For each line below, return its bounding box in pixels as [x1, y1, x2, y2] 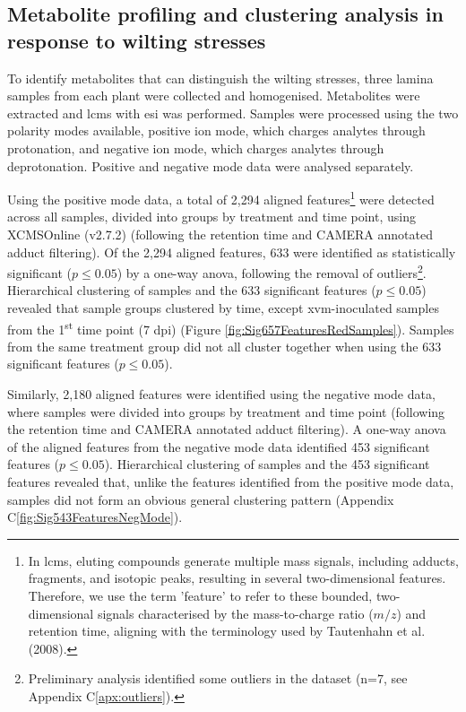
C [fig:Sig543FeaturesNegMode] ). [7, 508, 183, 526]
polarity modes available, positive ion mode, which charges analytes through [7, 121, 426, 140]
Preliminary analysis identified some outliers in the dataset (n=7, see [28, 669, 408, 688]
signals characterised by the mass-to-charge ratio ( [97, 603, 374, 622]
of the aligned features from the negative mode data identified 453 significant [7, 437, 430, 456]
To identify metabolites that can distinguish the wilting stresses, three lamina [7, 68, 434, 87]
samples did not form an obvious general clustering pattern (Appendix [7, 490, 394, 508]
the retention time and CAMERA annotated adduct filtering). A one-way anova [7, 420, 446, 438]
